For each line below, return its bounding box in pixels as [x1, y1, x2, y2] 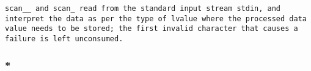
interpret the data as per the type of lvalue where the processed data [5, 14, 307, 23]
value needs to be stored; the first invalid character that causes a [5, 24, 298, 33]
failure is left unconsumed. [5, 34, 123, 43]
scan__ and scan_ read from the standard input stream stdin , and [5, 4, 281, 13]
